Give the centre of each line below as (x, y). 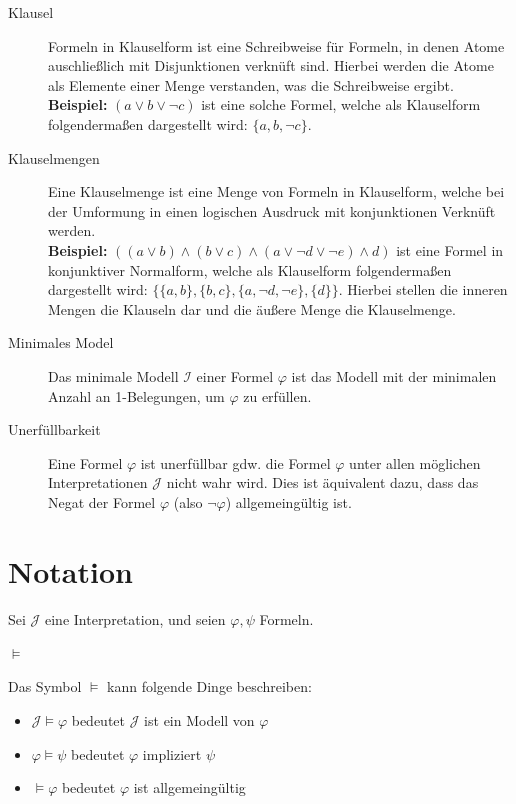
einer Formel (235, 375)
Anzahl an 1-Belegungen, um (136, 395)
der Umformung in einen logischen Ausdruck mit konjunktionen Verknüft (272, 210)
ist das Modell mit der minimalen (394, 375)
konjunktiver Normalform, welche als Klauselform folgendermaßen (250, 269)
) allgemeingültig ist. (288, 501)
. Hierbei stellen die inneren (423, 289)
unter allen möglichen (415, 462)
